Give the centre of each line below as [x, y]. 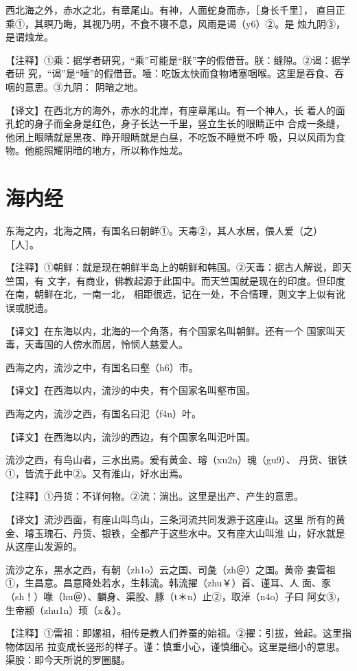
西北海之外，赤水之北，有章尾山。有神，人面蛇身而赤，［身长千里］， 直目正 [175, 10]
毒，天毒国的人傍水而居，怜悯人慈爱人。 [97, 344]
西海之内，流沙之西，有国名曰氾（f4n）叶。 [104, 413]
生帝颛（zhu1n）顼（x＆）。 [66, 609]
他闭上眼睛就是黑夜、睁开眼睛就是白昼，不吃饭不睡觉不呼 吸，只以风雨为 [171, 136]
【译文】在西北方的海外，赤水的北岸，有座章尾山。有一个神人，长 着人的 [171, 110]
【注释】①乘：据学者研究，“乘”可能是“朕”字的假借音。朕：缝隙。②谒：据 [173, 59]
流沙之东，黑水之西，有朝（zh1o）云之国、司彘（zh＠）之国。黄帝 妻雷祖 [171, 569]
